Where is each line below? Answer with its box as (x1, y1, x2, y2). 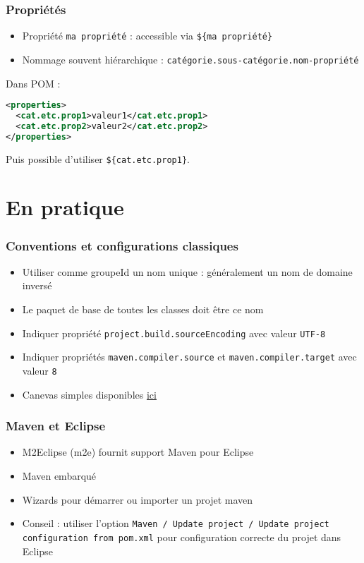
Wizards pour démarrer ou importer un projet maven (22, 492, 253, 507)
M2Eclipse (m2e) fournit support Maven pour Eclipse (22, 444, 254, 459)
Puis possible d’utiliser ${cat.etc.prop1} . (6, 151, 190, 166)
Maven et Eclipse (6, 417, 106, 435)
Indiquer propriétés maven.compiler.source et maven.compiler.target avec (22, 349, 357, 364)
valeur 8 (22, 363, 57, 377)
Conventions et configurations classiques (6, 236, 238, 254)
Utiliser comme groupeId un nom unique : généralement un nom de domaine (22, 264, 353, 279)
